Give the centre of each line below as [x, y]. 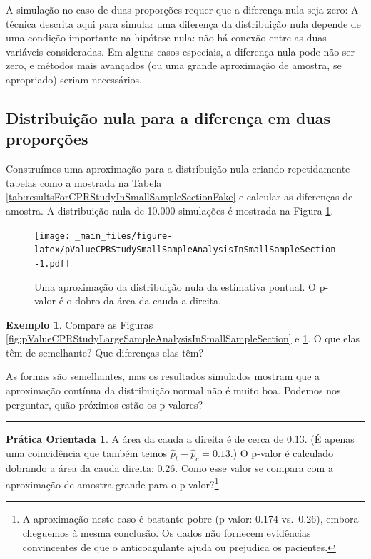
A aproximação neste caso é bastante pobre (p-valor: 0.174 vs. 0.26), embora [190, 519]
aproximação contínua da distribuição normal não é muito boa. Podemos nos [173, 390]
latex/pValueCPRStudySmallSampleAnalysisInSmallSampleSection [185, 250]
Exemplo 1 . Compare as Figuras [80, 324]
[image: [52, 236]
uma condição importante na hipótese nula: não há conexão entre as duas [166, 37]
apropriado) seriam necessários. [74, 79]
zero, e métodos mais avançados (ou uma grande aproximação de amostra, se [174, 65]
